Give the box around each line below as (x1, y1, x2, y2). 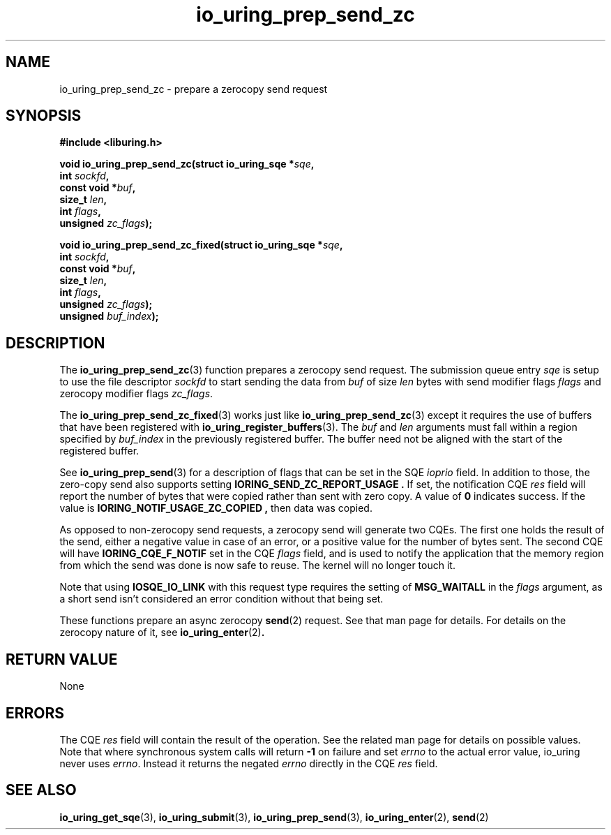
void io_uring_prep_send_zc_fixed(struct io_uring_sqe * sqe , (59, 239, 343, 251)
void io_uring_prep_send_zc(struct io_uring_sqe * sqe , (59, 158, 315, 170)
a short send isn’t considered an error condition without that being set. (59, 593, 384, 605)
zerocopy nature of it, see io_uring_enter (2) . (59, 626, 265, 639)
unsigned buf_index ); (59, 310, 159, 323)
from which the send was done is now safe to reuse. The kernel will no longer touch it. (59, 559, 455, 572)
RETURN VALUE (6, 650, 118, 668)
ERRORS (6, 704, 65, 722)
